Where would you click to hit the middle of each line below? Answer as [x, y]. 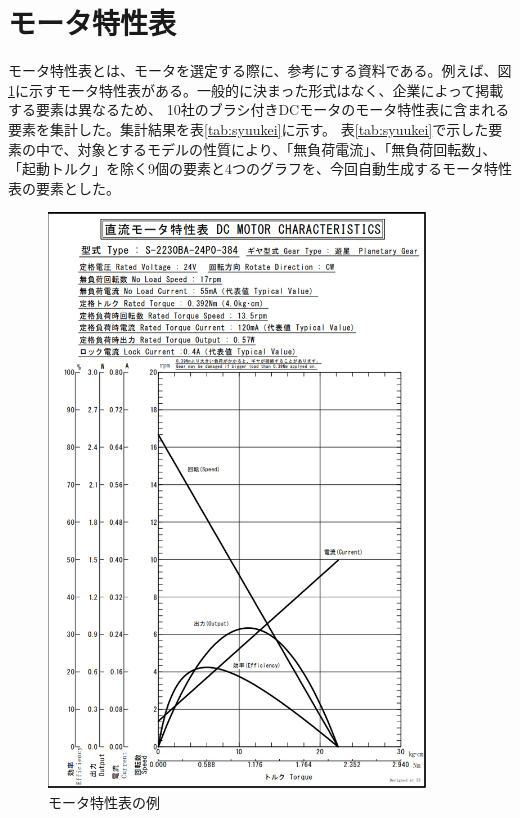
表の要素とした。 [64, 187]
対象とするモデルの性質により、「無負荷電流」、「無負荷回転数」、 [287, 148]
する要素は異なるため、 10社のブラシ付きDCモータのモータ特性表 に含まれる [259, 109]
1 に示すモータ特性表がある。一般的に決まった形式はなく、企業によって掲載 [256, 89]
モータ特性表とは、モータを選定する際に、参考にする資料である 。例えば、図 [260, 70]
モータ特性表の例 [104, 801]
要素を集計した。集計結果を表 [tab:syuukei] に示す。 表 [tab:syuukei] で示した [248, 128]
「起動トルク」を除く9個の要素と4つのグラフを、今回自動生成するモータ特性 [260, 168]
